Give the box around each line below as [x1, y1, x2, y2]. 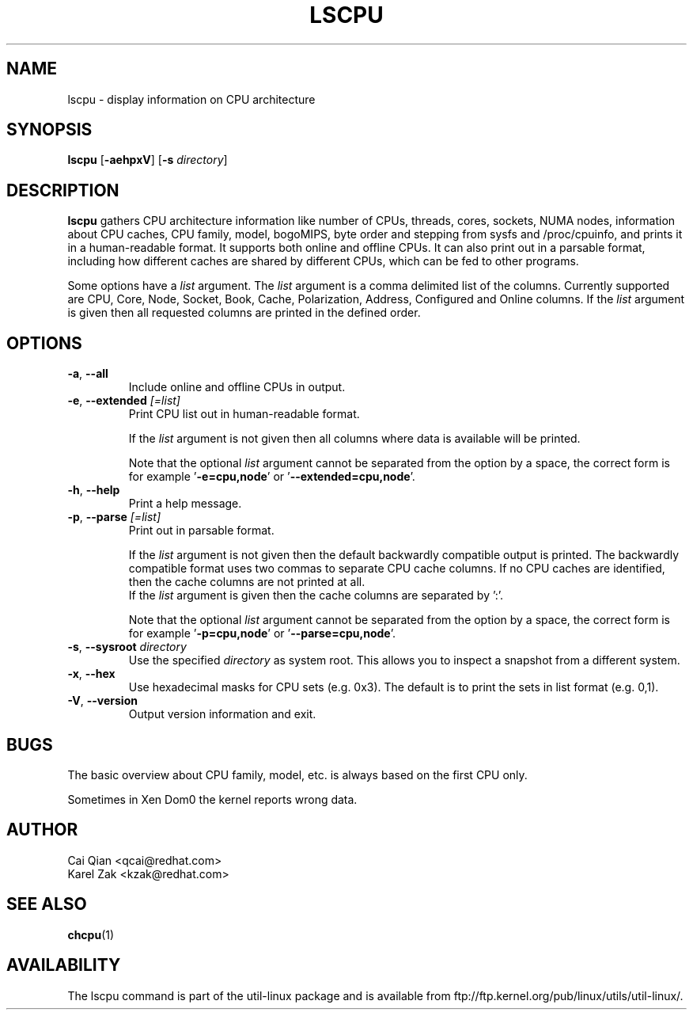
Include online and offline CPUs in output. [128, 380, 346, 394]
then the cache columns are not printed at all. [128, 575, 365, 589]
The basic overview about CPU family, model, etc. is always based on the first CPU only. [67, 767, 528, 782]
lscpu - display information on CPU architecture [67, 92, 316, 106]
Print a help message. [128, 497, 242, 511]
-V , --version [67, 694, 138, 708]
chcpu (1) [67, 927, 115, 942]
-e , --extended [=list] [67, 394, 180, 408]
